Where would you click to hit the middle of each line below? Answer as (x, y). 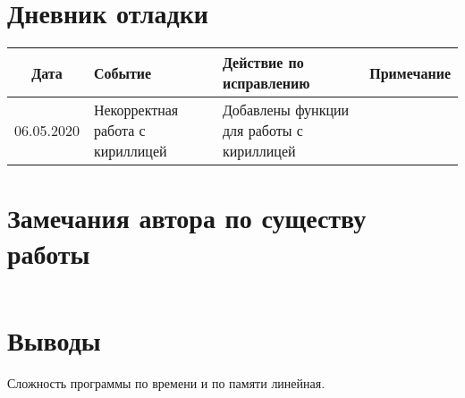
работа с (119, 131)
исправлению (266, 83)
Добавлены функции (286, 110)
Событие (123, 72)
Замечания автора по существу (187, 218)
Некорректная (136, 110)
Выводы (54, 339)
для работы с (262, 131)
